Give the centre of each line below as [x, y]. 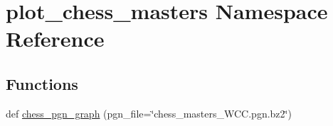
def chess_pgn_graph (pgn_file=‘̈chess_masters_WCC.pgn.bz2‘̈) [149, 113]
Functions [42, 83]
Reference [55, 39]
